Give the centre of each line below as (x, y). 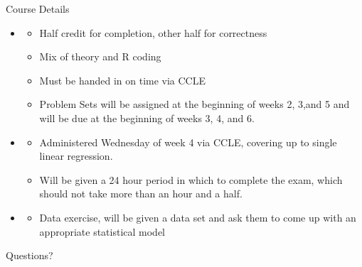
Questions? (30, 255)
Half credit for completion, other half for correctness (153, 32)
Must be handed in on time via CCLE (123, 80)
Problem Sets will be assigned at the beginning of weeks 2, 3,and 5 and (195, 104)
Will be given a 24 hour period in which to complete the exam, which (191, 179)
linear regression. (76, 156)
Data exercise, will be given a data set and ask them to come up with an (198, 217)
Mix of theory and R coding (100, 56)
